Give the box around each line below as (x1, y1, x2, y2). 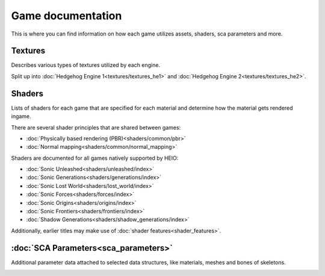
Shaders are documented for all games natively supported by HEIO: (11, 154, 179, 162)
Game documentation (11, 9, 122, 22)
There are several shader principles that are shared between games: (11, 124, 181, 131)
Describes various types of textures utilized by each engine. (11, 61, 161, 69)
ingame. (11, 113, 31, 120)
